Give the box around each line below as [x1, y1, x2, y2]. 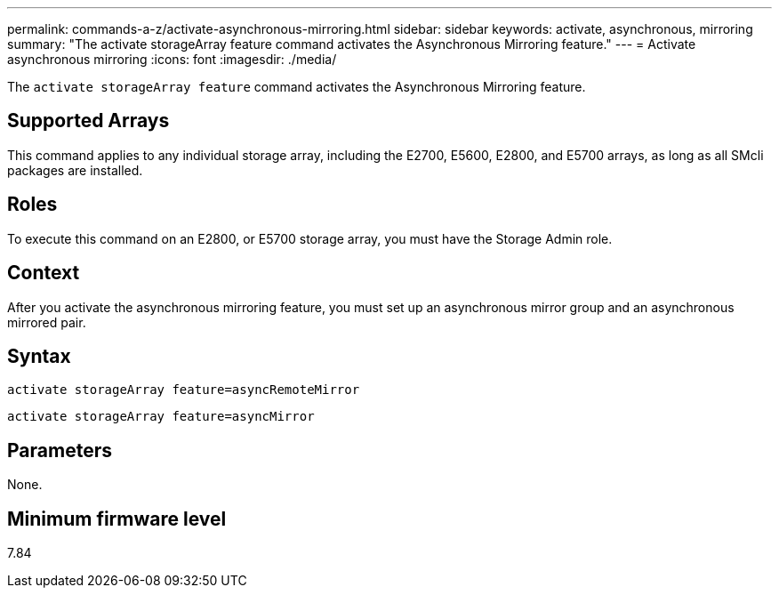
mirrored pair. [7, 314, 86, 330]
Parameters [7, 438, 112, 462]
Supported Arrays [7, 109, 170, 133]
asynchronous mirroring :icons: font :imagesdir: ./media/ [7, 52, 337, 67]
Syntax [7, 344, 71, 367]
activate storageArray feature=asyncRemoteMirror [7, 382, 360, 398]
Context [7, 261, 80, 285]
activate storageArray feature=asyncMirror [7, 409, 315, 424]
